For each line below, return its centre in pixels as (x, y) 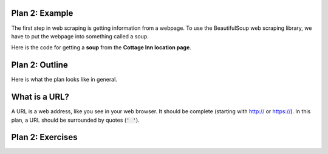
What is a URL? (40, 97)
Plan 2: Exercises (44, 137)
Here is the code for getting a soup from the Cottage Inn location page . (101, 47)
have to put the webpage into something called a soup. (80, 36)
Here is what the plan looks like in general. (64, 80)
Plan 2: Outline (39, 65)
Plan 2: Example (42, 13)
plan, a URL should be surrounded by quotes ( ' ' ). (75, 120)
